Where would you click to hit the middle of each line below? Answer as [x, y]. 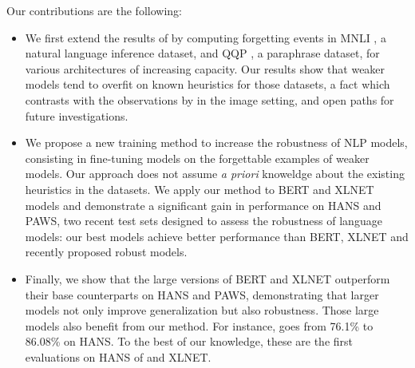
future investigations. [77, 115]
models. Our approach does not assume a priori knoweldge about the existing [215, 174]
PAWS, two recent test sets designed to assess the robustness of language [204, 221]
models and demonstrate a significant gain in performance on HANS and [203, 205]
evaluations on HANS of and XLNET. [118, 356]
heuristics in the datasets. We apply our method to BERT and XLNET [200, 189]
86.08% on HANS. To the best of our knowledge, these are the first [189, 341]
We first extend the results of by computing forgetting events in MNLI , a [206, 37]
